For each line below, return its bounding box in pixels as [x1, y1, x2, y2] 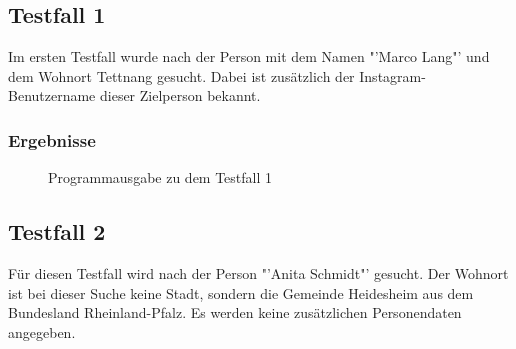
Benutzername [8, 85, 96, 106]
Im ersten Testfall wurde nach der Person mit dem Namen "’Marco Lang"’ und [8, 46, 490, 67]
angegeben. [8, 321, 76, 342]
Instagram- [359, 65, 426, 86]
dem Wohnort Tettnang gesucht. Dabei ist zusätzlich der [8, 65, 355, 86]
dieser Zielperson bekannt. [99, 85, 261, 106]
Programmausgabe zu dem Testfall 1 [48, 167, 273, 188]
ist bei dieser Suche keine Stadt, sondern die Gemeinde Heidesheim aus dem [8, 282, 474, 303]
